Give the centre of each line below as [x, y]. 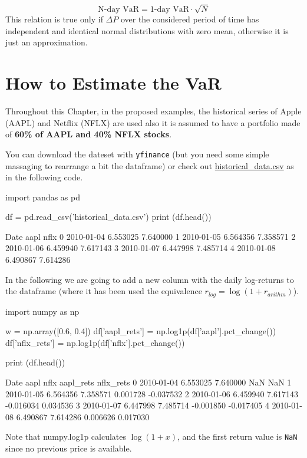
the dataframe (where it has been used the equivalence [104, 291]
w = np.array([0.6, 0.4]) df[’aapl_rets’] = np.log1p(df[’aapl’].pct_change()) [141, 331]
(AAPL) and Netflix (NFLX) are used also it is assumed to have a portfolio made [153, 122]
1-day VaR [170, 10]
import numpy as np [42, 311]
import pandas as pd [43, 197]
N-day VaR [119, 10]
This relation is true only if [54, 19]
